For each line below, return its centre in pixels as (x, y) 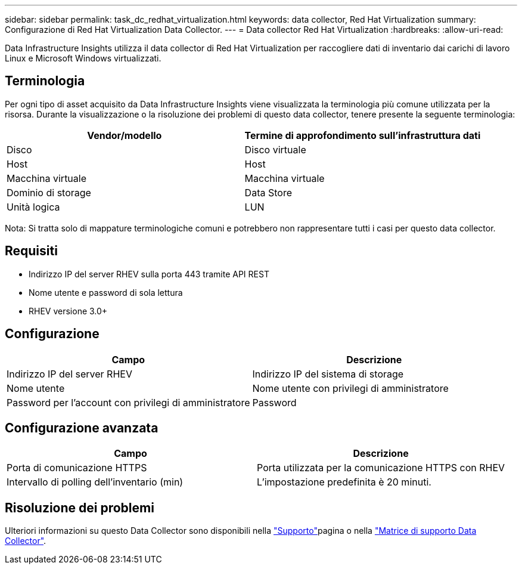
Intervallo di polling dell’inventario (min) (95, 482)
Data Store (268, 192)
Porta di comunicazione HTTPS (77, 468)
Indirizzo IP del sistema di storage (328, 374)
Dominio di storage (49, 192)
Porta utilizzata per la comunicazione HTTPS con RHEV (381, 468)
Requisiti (31, 251)
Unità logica (33, 207)
